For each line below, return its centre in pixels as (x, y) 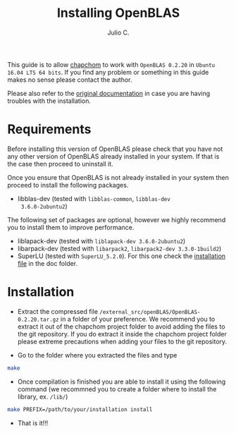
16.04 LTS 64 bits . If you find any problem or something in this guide (108, 72)
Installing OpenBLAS (118, 13)
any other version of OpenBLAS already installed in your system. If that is (113, 156)
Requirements (49, 129)
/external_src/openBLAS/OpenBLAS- (150, 312)
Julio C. (118, 32)
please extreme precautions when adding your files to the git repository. (122, 341)
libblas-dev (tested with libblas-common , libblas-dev (94, 198)
